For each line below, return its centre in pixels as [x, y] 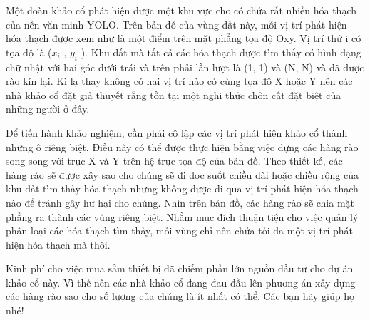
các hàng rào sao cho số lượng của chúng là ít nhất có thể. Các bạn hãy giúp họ [180, 296]
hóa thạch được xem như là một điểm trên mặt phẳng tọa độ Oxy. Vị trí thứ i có [184, 38]
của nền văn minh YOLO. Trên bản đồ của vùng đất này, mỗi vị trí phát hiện [176, 24]
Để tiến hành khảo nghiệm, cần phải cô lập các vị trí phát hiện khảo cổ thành [177, 132]
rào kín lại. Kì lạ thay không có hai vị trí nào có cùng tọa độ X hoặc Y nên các [179, 81]
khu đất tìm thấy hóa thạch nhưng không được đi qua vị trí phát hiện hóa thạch [182, 189]
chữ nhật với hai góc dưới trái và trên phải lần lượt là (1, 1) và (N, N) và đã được [185, 67]
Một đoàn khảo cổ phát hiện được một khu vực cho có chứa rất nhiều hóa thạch [181, 10]
